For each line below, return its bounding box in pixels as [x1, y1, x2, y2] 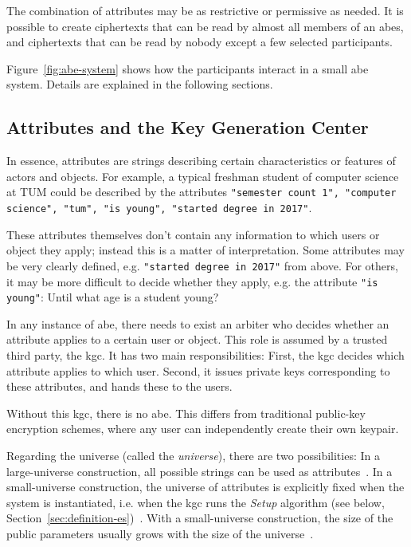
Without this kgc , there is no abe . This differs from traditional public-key [6, 404, 366, 421]
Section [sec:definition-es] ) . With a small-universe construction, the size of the [6, 510, 393, 526]
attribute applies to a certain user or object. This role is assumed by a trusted [6, 331, 388, 348]
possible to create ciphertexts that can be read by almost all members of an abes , [6, 18, 404, 34]
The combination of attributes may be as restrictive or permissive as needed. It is [6, 2, 404, 18]
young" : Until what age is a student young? [6, 289, 219, 305]
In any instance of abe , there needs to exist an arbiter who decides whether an [6, 315, 389, 332]
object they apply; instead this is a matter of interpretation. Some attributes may [6, 242, 405, 258]
